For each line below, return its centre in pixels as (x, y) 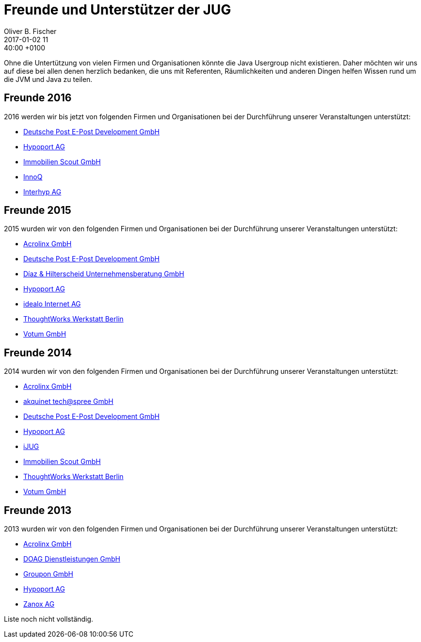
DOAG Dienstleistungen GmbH (72, 559)
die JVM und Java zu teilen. (48, 79)
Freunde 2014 (38, 353)
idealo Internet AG (52, 304)
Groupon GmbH (49, 574)
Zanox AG (39, 604)
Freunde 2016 (38, 98)
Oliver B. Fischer (30, 31)
